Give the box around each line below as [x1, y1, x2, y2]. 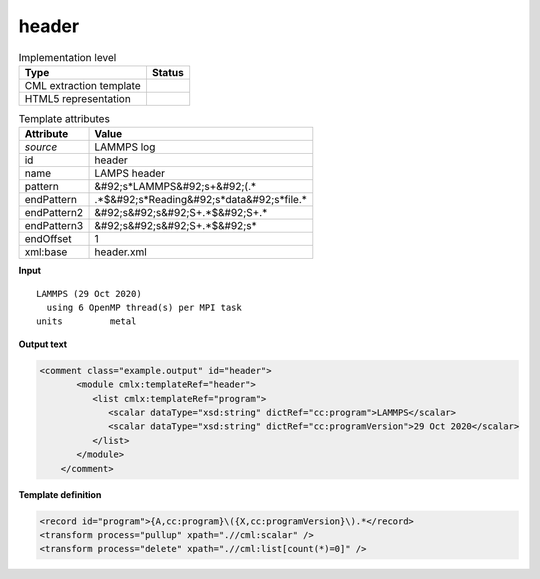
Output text [18, 338, 68, 350]
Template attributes [18, 112, 110, 126]
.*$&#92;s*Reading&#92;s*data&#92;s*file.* [94, 193, 307, 207]
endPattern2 [24, 206, 84, 220]
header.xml [94, 245, 147, 259]
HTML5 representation [24, 91, 132, 105]
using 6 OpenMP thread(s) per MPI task [46, 302, 242, 314]
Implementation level [18, 50, 117, 64]
